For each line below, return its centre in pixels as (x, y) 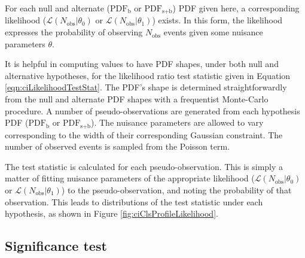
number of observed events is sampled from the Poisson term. (118, 146)
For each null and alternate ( (58, 8)
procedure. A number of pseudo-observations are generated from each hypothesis (152, 110)
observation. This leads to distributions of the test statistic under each (134, 201)
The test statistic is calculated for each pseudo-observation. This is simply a (144, 166)
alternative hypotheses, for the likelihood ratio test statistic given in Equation (148, 75)
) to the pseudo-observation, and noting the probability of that (176, 190)
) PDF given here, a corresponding (236, 8)
